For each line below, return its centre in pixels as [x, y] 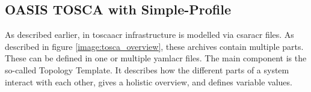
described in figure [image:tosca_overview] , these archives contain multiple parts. [154, 46]
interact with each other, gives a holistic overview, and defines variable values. [149, 81]
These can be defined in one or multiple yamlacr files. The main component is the [156, 58]
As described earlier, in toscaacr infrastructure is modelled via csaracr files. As [149, 35]
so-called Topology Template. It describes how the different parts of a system [147, 69]
